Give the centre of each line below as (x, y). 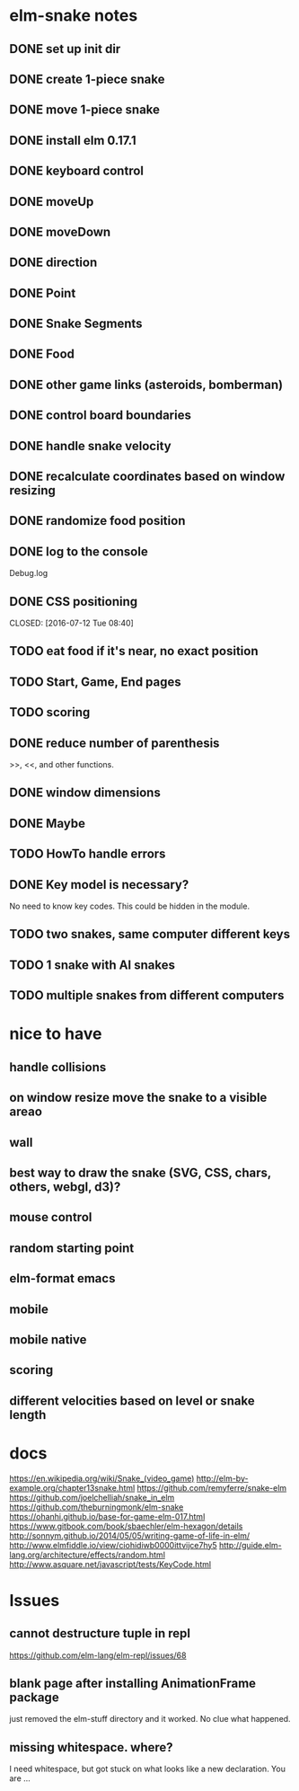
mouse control (51, 1217)
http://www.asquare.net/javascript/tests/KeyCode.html (110, 1564)
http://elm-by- (222, 1478)
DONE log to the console (79, 551)
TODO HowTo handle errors (88, 854)
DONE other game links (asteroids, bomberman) (146, 384)
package (35, 1698)
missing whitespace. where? (91, 1747)
